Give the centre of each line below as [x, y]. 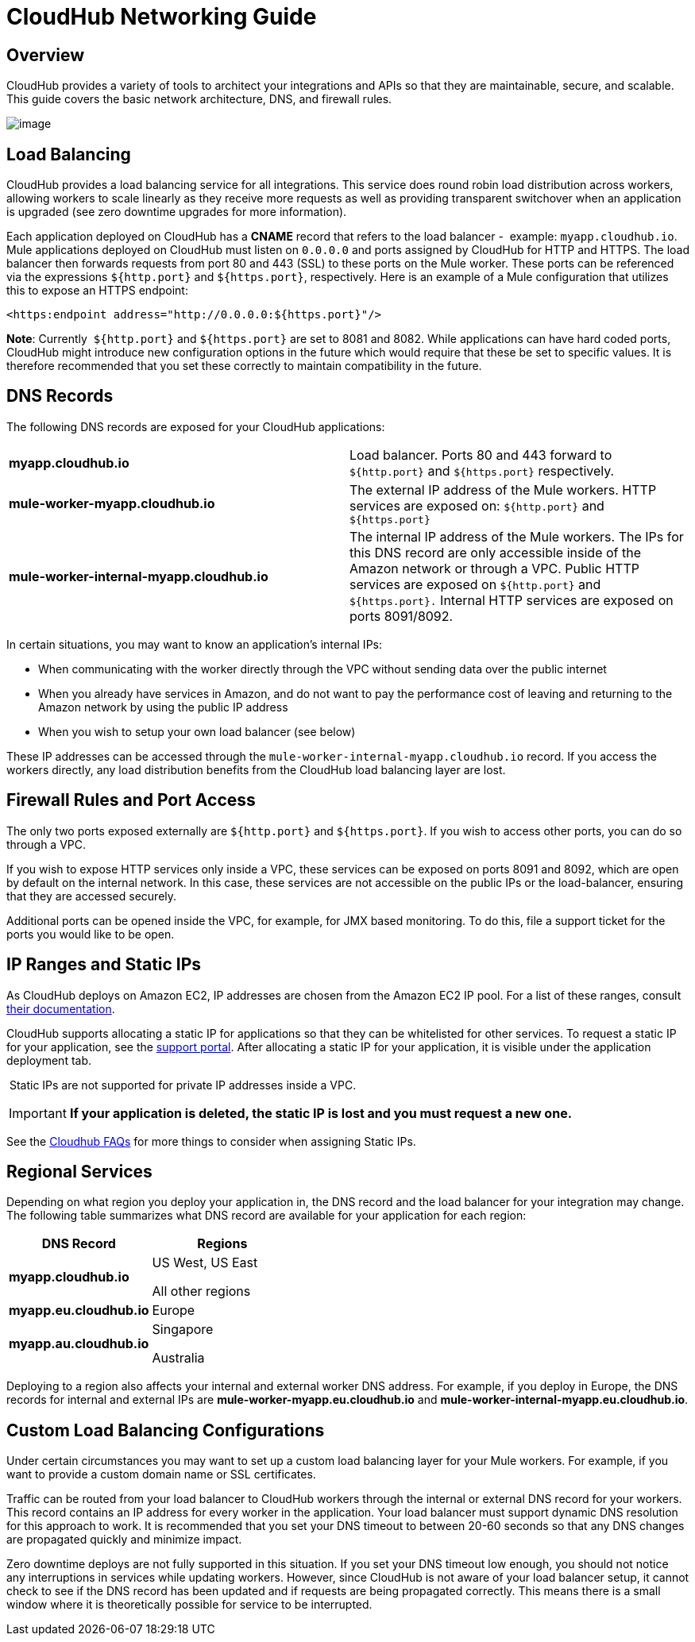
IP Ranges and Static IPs [104, 965]
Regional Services [79, 1171]
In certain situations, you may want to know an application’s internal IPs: [194, 644]
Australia [178, 1358]
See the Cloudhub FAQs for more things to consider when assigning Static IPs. [211, 1141]
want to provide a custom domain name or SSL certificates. [161, 1474]
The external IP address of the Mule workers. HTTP [503, 490]
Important [38, 1113]
